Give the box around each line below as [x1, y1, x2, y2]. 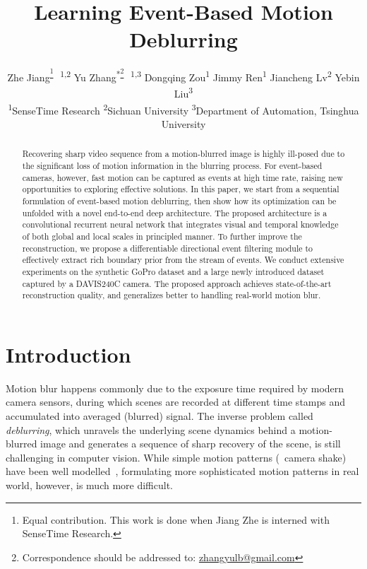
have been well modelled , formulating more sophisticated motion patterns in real [6, 464, 359, 479]
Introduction [6, 339, 131, 368]
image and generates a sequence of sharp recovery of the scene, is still [40, 436, 341, 451]
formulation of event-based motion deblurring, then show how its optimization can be [22, 194, 337, 206]
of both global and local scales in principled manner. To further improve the [22, 230, 302, 242]
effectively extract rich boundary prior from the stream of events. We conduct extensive [22, 254, 344, 266]
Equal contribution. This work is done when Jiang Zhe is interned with [22, 512, 330, 527]
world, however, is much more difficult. [6, 477, 174, 492]
